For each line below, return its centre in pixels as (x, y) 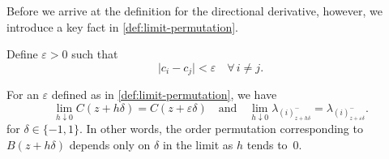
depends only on (110, 144)
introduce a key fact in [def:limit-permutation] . (122, 26)
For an (23, 95)
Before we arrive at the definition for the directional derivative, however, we (195, 11)
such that (95, 54)
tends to (267, 144)
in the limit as (198, 144)
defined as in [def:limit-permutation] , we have (164, 95)
